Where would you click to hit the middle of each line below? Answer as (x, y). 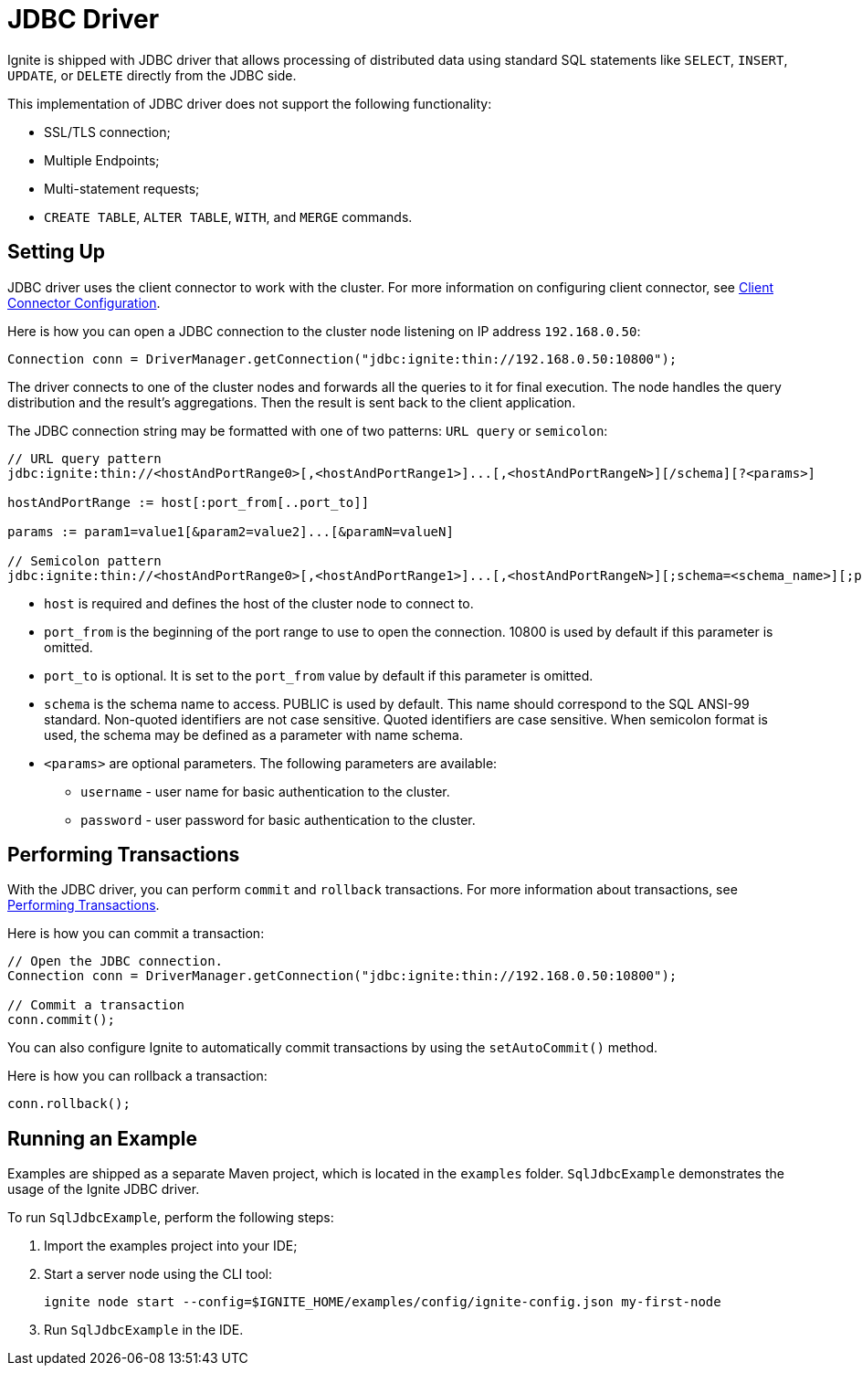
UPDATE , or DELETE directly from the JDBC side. (152, 75)
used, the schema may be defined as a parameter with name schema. (253, 734)
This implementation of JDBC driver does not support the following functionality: (250, 103)
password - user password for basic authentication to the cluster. (278, 819)
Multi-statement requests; (122, 188)
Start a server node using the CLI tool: (158, 1274)
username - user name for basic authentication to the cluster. (265, 791)
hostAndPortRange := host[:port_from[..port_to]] (189, 502)
